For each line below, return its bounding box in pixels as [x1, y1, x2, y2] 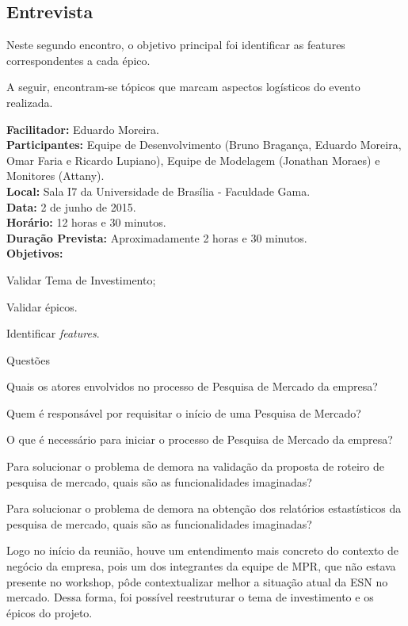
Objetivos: [6, 245, 63, 261]
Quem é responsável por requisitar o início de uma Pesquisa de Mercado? [6, 404, 361, 421]
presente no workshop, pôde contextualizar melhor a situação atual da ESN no [6, 573, 388, 590]
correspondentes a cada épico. [6, 52, 151, 68]
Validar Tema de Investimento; [6, 271, 156, 288]
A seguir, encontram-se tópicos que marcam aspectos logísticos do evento [6, 78, 360, 95]
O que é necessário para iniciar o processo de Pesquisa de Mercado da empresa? [6, 431, 393, 448]
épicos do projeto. [6, 604, 93, 620]
